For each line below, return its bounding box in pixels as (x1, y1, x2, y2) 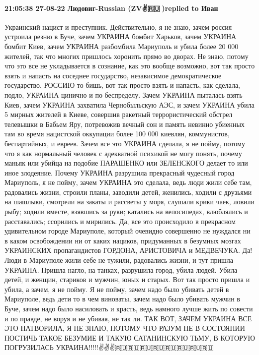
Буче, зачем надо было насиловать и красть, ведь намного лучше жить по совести (4, 303, 253, 314)
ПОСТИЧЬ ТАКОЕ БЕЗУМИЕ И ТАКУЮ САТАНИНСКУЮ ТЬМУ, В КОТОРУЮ (4, 332, 255, 343)
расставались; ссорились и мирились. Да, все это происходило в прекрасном (4, 216, 236, 226)
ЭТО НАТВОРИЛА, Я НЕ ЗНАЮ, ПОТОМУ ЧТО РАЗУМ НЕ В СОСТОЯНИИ (4, 323, 245, 333)
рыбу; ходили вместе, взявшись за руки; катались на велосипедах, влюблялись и (4, 206, 248, 217)
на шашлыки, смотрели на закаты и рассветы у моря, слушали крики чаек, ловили (4, 196, 255, 207)
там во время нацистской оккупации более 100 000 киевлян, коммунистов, (4, 128, 230, 139)
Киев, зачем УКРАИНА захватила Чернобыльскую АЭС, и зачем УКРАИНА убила (4, 99, 255, 110)
